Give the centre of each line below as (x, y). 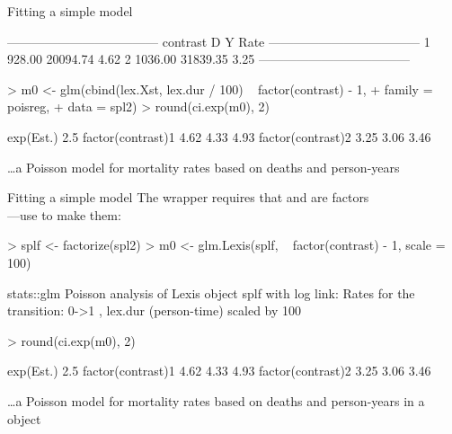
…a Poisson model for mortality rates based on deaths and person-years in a (216, 400)
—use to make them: (64, 214)
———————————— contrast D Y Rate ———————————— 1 (219, 41)
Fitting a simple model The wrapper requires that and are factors (188, 197)
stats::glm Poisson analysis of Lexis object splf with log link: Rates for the (211, 292)
